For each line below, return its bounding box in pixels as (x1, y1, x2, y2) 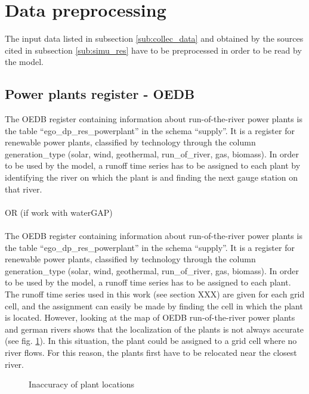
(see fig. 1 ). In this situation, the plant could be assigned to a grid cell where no (5, 334, 297, 347)
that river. (5, 182, 42, 195)
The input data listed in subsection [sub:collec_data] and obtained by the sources (5, 32, 304, 45)
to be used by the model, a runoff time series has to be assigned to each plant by (5, 159, 301, 172)
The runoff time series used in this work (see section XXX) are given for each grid (5, 288, 305, 300)
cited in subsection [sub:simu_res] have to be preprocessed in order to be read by (5, 44, 302, 56)
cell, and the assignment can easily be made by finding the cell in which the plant (5, 299, 303, 312)
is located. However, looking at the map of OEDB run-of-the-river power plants (5, 311, 295, 324)
